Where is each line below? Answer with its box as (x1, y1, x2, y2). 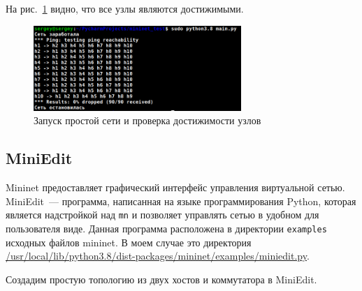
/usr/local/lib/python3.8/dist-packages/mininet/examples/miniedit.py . (6, 248, 310, 263)
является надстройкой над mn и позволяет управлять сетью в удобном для (6, 207, 319, 222)
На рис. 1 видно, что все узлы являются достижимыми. (6, 1, 244, 15)
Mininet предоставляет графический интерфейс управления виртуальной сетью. (6, 180, 345, 195)
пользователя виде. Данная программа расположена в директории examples (6, 221, 327, 235)
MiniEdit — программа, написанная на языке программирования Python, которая (6, 193, 356, 208)
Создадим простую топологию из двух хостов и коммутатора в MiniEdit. (6, 271, 317, 286)
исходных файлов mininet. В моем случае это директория (6, 234, 252, 249)
